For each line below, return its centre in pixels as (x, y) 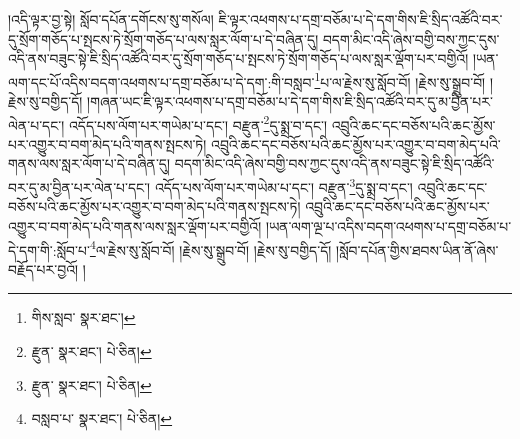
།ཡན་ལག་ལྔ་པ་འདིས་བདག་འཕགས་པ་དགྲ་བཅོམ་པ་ (388, 225)
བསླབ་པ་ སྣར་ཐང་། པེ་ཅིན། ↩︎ (102, 418)
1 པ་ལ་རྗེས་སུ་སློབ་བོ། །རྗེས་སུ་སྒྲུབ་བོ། (400, 80)
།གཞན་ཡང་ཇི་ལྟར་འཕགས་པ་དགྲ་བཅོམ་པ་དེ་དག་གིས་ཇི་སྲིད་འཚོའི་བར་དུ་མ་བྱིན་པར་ (290, 101)
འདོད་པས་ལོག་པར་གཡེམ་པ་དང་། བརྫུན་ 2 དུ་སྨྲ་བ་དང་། (198, 123)
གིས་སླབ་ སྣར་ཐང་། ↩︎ (83, 317)
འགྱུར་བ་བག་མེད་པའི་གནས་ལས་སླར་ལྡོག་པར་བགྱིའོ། (135, 225)
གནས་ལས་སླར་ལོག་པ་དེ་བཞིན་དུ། (89, 163)
